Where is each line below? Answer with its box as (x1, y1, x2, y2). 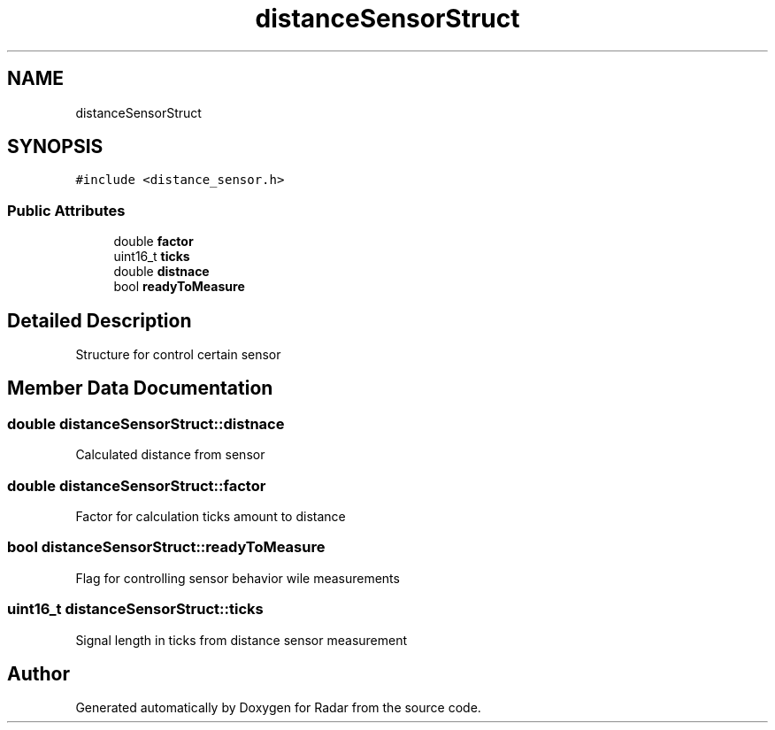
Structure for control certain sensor (75, 347, 281, 363)
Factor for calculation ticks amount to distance (75, 509, 346, 524)
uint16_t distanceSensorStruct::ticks (7, 600, 264, 619)
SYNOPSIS (7, 135, 104, 158)
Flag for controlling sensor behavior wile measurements (75, 570, 400, 586)
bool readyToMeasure (113, 279, 245, 295)
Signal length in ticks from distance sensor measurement (75, 632, 408, 648)
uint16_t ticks (113, 249, 190, 265)
